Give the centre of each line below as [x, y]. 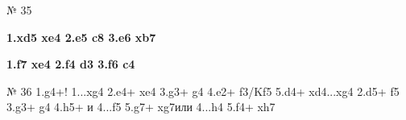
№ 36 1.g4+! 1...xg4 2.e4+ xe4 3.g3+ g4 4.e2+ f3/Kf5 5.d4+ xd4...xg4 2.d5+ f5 [203, 91]
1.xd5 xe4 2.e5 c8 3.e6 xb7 [81, 37]
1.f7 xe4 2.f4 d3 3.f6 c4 [71, 64]
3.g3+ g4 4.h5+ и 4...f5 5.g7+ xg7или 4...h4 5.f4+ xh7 [141, 107]
